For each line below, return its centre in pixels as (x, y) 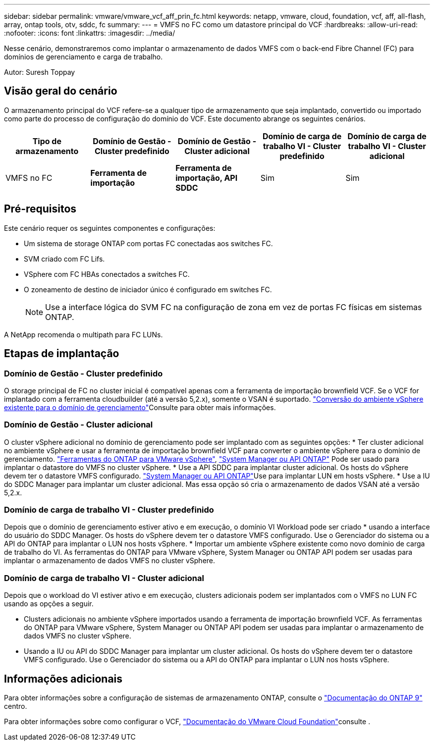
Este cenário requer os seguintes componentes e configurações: (110, 228)
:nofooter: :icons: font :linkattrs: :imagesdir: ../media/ (90, 33)
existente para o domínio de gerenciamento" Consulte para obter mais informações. (140, 407)
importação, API (207, 178)
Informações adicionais (63, 679)
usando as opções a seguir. (49, 604)
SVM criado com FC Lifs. (64, 259)
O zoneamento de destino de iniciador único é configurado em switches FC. (148, 289)
